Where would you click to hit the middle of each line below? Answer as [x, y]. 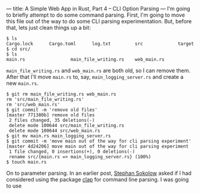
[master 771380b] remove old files [51, 115]
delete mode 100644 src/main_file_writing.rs [66, 125]
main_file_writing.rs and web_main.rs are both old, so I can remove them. [98, 70]
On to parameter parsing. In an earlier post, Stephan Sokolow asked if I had [99, 173]
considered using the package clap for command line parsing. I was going [98, 179]
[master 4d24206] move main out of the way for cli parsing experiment [97, 146]
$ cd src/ [19, 49]
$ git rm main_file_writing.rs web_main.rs [61, 94]
